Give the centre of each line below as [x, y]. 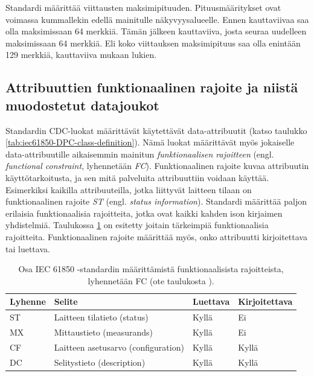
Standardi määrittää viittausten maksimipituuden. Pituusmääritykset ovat [143, 7]
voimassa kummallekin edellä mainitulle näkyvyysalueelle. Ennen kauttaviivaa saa [157, 19]
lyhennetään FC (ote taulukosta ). [151, 280]
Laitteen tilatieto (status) [101, 317]
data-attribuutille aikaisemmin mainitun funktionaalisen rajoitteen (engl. [140, 154]
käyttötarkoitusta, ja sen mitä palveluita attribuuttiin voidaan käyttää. [137, 177]
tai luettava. [28, 248]
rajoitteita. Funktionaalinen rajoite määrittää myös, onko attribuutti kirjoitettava [156, 236]
